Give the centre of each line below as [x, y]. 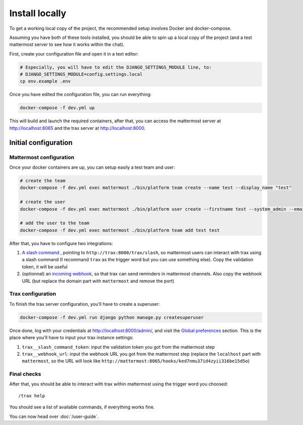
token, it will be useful [45, 267]
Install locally [38, 13]
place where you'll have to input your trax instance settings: [71, 338]
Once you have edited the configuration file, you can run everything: [80, 95]
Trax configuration [33, 294]
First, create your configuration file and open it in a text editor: [74, 54]
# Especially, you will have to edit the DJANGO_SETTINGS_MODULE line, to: [116, 67]
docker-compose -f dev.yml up [57, 108]
